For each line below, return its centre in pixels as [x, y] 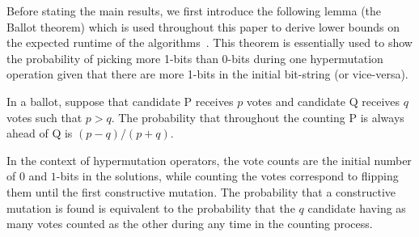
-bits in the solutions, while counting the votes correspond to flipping [227, 176]
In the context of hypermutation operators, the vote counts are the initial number [209, 160]
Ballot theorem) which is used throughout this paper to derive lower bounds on [203, 26]
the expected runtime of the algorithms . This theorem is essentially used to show [209, 42]
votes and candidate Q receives [323, 101]
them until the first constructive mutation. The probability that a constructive [201, 191]
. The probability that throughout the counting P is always [258, 117]
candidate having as [357, 207]
